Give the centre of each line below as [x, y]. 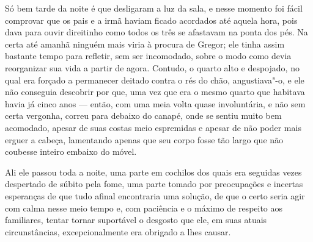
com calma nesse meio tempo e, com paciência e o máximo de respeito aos [144, 208]
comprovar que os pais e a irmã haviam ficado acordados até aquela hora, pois [151, 20]
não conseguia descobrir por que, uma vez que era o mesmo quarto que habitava [155, 92]
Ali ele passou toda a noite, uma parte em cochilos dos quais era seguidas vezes [153, 172]
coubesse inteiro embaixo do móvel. [71, 151]
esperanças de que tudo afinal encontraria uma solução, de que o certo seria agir [155, 195]
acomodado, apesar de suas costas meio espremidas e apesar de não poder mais [153, 127]
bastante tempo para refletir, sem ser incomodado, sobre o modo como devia [148, 56]
